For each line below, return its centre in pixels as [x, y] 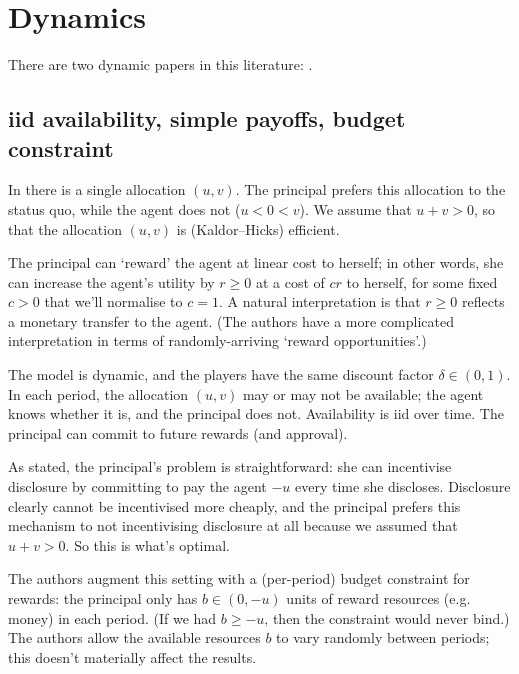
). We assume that [355, 208]
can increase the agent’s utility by [111, 281]
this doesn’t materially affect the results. [132, 656]
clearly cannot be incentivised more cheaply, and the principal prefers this [234, 505]
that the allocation [65, 228]
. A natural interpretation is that [319, 301]
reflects [483, 301]
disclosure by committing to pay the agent [137, 486]
